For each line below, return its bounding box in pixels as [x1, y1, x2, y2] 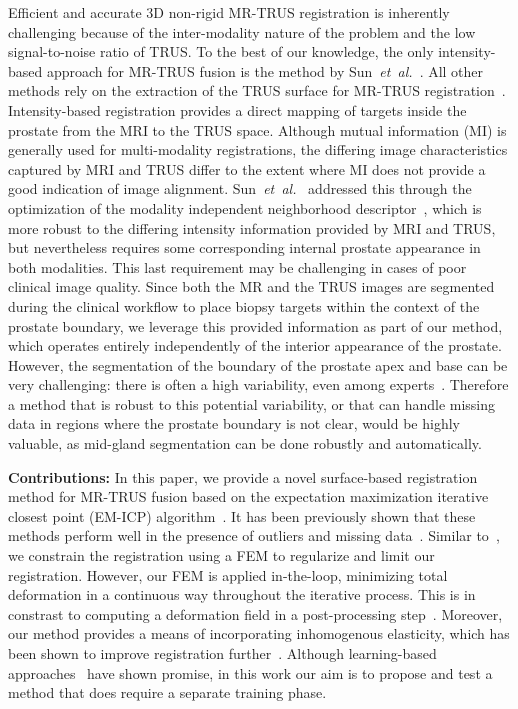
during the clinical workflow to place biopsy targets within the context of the [8, 295, 480, 316]
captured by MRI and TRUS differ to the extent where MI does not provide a [8, 158, 486, 179]
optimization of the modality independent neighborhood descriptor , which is [8, 197, 482, 218]
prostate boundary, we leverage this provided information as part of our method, [8, 315, 503, 336]
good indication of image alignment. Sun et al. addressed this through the [8, 178, 472, 199]
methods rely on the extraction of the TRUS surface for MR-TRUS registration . [8, 80, 506, 101]
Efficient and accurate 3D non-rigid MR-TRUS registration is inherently [8, 2, 450, 22]
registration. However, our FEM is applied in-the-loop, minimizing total [8, 564, 448, 585]
